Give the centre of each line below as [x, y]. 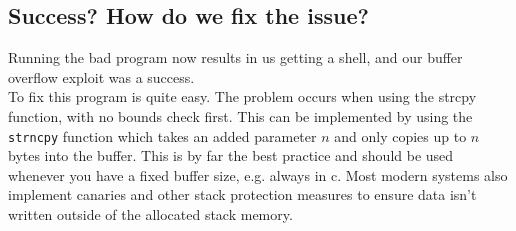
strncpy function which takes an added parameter [162, 135]
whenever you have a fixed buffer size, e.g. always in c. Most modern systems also [258, 174]
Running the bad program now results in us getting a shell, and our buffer [235, 57]
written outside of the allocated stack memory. [150, 214]
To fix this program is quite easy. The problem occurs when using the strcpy [242, 96]
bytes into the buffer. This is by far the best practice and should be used [231, 155]
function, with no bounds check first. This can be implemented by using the [240, 115]
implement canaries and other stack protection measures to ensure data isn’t [242, 194]
